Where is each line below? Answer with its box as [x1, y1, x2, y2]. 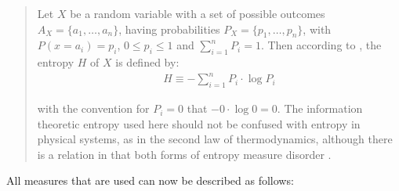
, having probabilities [118, 20, 220, 37]
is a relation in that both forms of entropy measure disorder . [37, 146, 332, 162]
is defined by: [115, 54, 180, 70]
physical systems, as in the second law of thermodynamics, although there [37, 131, 393, 147]
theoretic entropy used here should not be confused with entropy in [37, 115, 361, 132]
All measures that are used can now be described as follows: [6, 172, 294, 189]
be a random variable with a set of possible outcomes [70, 5, 325, 21]
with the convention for [37, 100, 150, 117]
